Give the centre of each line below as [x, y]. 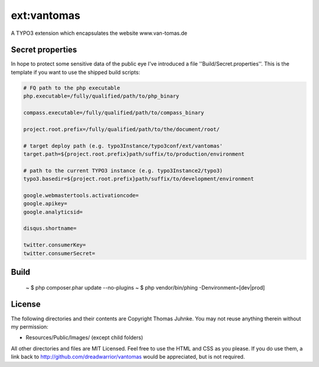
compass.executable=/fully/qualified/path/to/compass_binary [114, 113]
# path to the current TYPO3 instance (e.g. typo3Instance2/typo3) [123, 170]
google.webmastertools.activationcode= [81, 195]
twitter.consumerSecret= [59, 253]
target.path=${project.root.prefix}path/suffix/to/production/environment [134, 154]
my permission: [30, 327]
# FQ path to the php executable [72, 88]
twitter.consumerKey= [55, 245]
